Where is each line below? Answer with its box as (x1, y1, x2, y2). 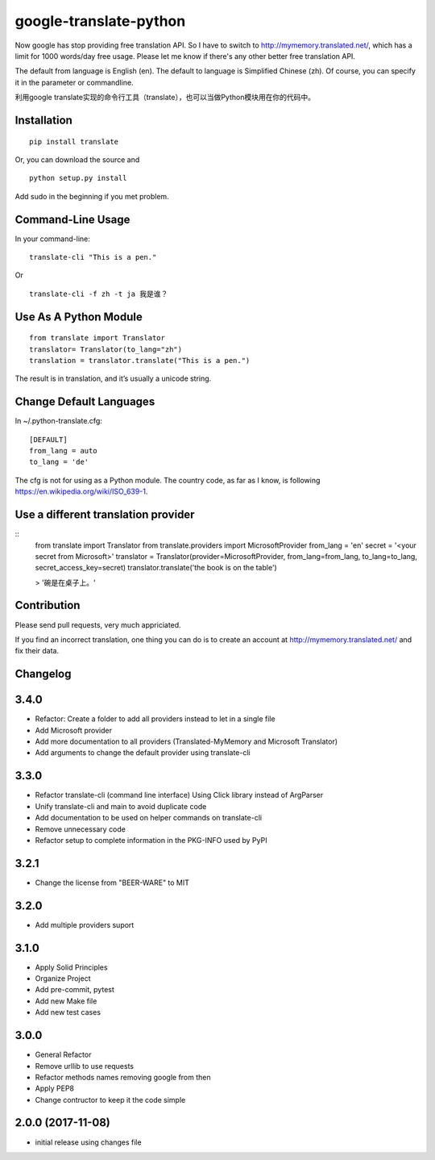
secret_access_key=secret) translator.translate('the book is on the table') (35, 563, 277, 573)
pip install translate (29, 137, 119, 146)
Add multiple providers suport (35, 920, 135, 929)
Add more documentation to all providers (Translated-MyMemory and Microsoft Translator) (35, 736, 338, 746)
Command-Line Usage (14, 212, 130, 226)
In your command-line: (14, 234, 90, 244)
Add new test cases (35, 1008, 101, 1017)
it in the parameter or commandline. (14, 77, 134, 87)
